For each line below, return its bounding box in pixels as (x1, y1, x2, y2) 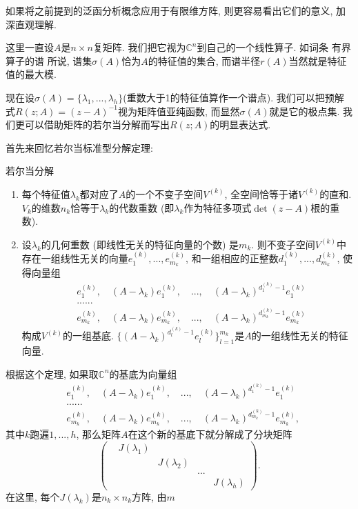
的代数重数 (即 (109, 200, 175, 214)
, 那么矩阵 (76, 427, 121, 441)
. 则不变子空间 (251, 237, 315, 251)
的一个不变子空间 (126, 186, 203, 201)
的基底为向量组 (109, 366, 177, 381)
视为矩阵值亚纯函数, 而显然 (117, 103, 240, 118)
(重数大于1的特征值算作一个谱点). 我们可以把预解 (123, 90, 344, 104)
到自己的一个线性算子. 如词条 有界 (197, 40, 351, 54)
